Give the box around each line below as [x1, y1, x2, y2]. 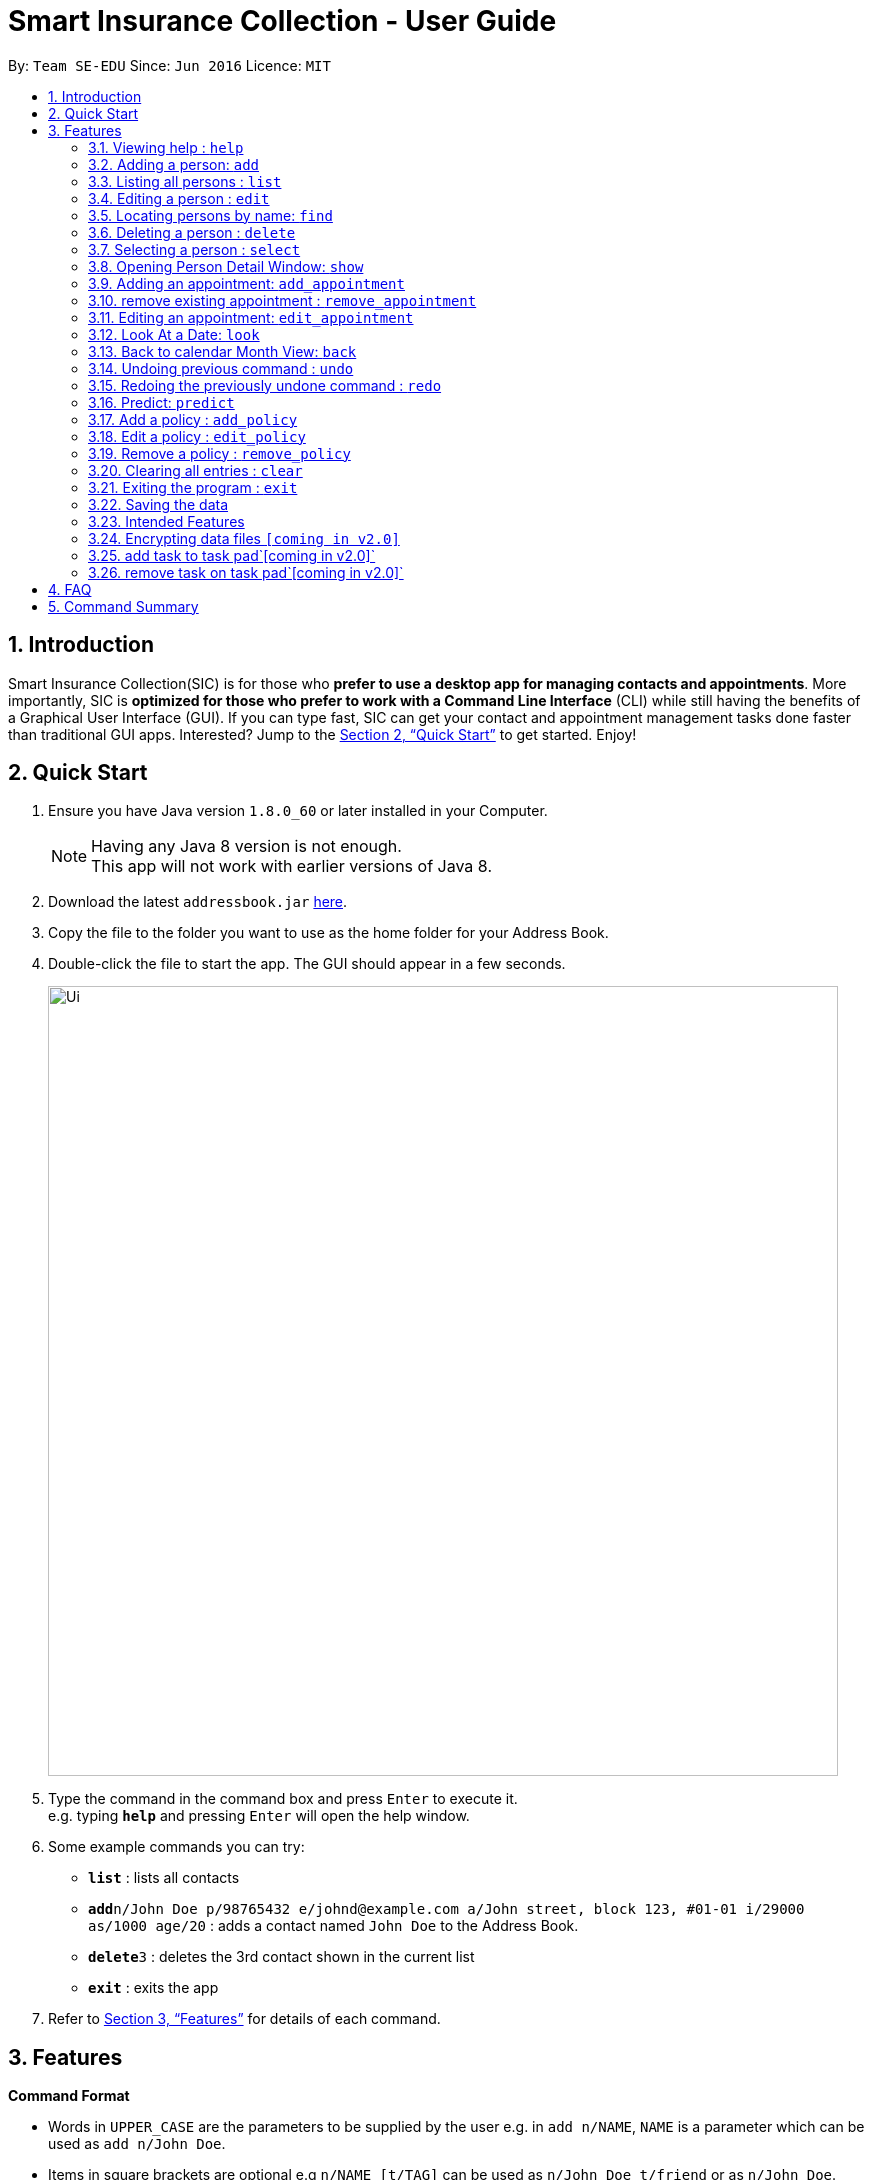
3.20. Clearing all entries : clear [88, 461, 303, 479]
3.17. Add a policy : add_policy [88, 410, 298, 428]
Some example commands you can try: [48, 1838, 305, 1856]
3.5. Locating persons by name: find [88, 206, 333, 224]
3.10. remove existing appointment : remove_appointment [88, 291, 477, 309]
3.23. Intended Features [88, 512, 245, 530]
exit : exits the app [88, 1979, 219, 1997]
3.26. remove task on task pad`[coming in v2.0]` [88, 563, 404, 581]
